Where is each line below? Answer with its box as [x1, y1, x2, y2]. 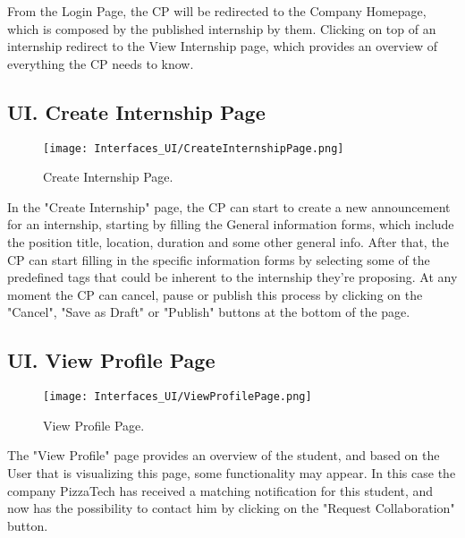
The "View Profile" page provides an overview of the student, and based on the [7, 446, 440, 465]
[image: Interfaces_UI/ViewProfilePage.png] [43, 390, 312, 404]
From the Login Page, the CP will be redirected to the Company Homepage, [7, 2, 427, 20]
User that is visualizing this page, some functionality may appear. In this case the [7, 464, 456, 482]
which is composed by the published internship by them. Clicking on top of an [7, 19, 436, 38]
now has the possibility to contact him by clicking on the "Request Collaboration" [7, 499, 455, 517]
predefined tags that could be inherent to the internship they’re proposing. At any [7, 268, 458, 286]
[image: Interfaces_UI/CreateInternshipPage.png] [43, 141, 344, 155]
